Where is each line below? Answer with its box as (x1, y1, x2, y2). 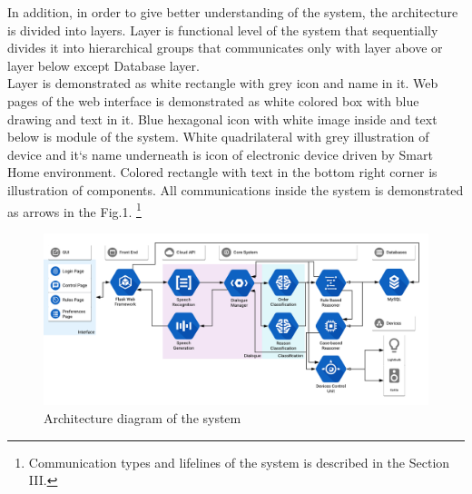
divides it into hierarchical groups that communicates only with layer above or (7, 38, 443, 57)
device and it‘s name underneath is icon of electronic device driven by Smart (7, 144, 433, 163)
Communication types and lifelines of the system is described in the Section (28, 452, 450, 471)
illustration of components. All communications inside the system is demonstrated (7, 180, 464, 199)
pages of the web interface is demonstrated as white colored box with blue (7, 91, 419, 110)
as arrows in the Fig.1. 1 (7, 199, 142, 221)
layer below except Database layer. (7, 55, 200, 74)
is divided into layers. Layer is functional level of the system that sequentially (7, 20, 438, 39)
